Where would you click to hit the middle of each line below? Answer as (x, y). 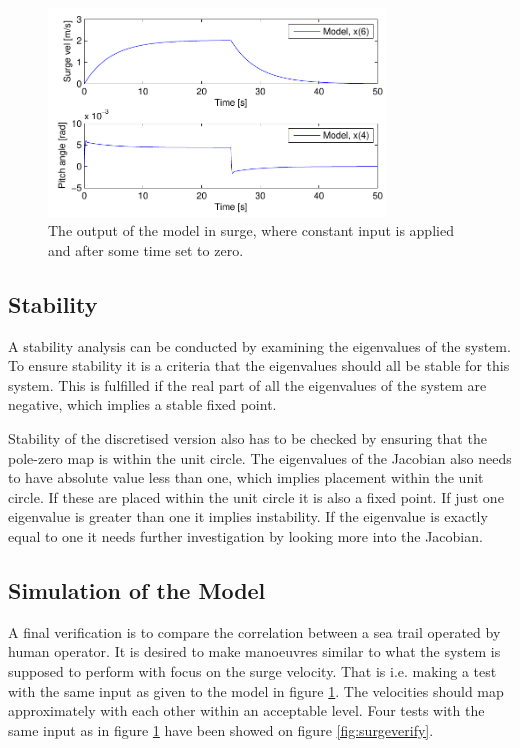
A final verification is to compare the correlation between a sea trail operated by (254, 631)
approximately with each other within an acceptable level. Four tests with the (246, 710)
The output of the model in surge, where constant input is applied (251, 230)
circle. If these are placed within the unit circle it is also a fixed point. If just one (256, 496)
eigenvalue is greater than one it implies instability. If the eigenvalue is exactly (248, 516)
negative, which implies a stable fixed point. (142, 404)
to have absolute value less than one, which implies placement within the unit (246, 477)
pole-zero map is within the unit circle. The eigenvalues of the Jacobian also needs (260, 457)
